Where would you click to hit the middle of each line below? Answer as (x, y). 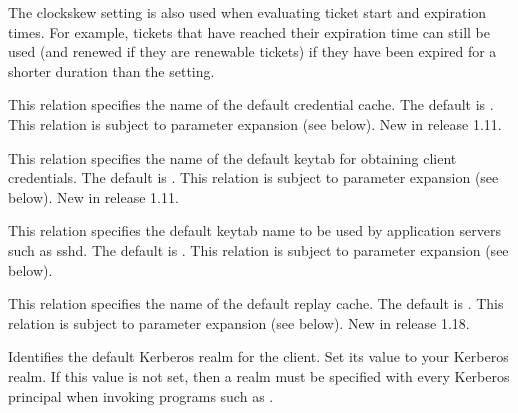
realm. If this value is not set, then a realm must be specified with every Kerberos (259, 375)
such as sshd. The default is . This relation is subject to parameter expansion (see (258, 249)
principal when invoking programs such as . (141, 395)
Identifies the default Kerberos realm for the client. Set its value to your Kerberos (258, 356)
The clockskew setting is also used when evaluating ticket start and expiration (247, 12)
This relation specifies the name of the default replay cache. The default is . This (256, 303)
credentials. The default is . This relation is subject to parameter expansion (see (253, 177)
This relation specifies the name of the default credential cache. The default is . (251, 104)
